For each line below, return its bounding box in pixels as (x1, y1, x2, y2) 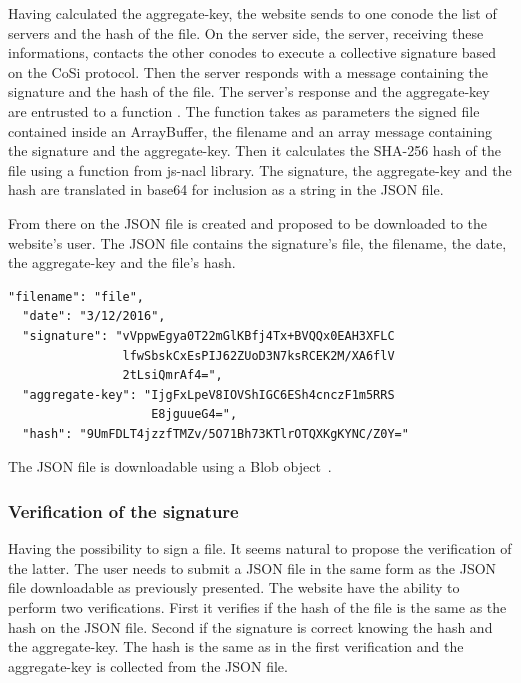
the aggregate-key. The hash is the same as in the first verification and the (8, 636, 464, 657)
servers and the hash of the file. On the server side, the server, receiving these (8, 22, 484, 43)
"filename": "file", (8, 289, 145, 304)
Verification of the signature (8, 498, 239, 523)
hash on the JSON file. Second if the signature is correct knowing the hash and (8, 616, 493, 637)
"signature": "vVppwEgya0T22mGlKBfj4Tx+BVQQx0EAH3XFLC (22, 328, 395, 343)
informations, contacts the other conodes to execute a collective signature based (8, 42, 497, 63)
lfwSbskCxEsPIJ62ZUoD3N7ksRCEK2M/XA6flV (122, 348, 395, 363)
